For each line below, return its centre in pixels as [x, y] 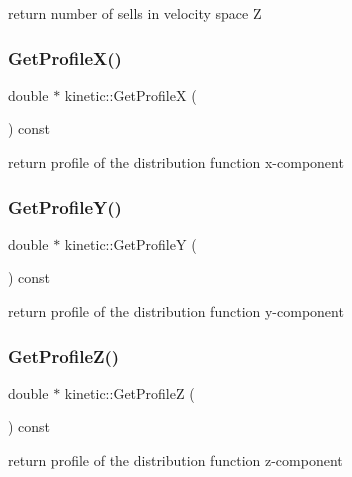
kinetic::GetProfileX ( [130, 94]
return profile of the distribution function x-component [176, 162]
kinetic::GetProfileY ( [130, 243]
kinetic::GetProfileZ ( [129, 392]
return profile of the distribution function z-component [175, 460]
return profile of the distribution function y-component [176, 311]
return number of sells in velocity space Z [135, 13]
